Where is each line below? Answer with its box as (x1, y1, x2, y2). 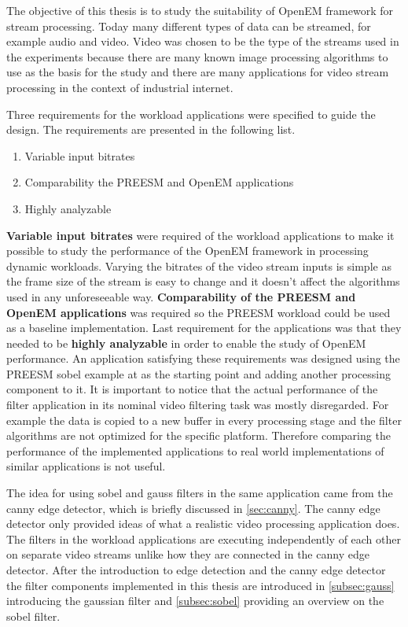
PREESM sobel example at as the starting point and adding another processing (6, 365, 391, 382)
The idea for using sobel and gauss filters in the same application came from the (6, 485, 393, 501)
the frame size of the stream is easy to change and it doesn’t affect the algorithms (6, 273, 400, 290)
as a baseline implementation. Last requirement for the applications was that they (6, 319, 402, 336)
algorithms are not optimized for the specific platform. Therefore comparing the (6, 427, 391, 444)
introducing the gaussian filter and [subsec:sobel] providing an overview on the (6, 592, 384, 609)
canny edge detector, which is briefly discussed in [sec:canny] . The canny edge (6, 500, 380, 516)
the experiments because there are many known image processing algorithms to (6, 48, 388, 65)
